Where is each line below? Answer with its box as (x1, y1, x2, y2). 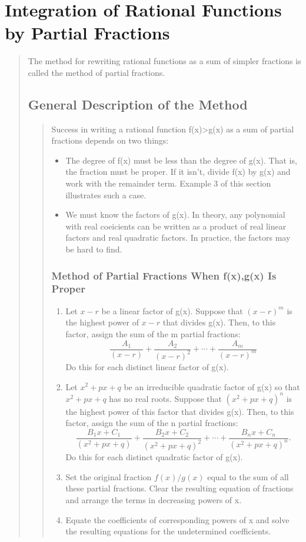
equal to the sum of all (207, 470, 289, 483)
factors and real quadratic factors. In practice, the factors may (65, 231, 291, 244)
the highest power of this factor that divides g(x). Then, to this (65, 405, 294, 417)
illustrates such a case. (65, 188, 147, 201)
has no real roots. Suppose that (109, 392, 222, 404)
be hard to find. (65, 243, 122, 255)
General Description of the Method (28, 95, 248, 113)
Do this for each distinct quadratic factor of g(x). (65, 451, 243, 463)
